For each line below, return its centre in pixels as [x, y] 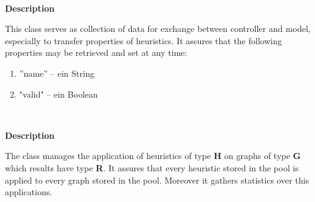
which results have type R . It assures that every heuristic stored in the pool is [152, 167]
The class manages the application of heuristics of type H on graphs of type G [153, 156]
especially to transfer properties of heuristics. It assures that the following [143, 40]
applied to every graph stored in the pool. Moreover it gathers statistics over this [157, 180]
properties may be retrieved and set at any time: [96, 52]
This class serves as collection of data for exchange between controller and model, [158, 29]
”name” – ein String [57, 73]
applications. [29, 192]
